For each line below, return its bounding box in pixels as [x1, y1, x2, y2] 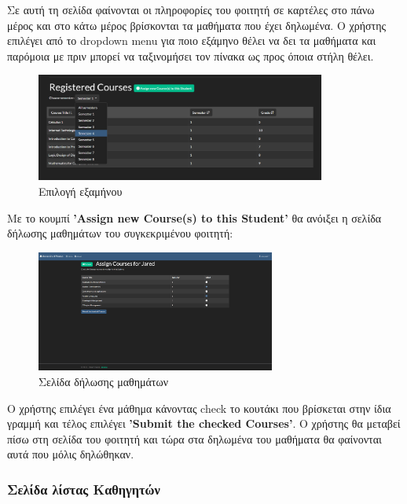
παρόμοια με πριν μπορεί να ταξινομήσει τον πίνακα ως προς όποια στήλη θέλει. [7, 47, 374, 64]
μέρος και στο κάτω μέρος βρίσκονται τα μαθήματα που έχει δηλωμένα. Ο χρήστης [7, 17, 386, 33]
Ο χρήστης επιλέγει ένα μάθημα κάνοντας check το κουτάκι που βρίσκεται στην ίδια [7, 399, 391, 416]
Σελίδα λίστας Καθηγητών [7, 479, 160, 498]
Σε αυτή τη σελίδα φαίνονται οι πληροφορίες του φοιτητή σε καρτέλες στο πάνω [7, 2, 375, 17]
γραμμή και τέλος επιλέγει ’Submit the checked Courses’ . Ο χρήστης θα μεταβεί [7, 415, 401, 432]
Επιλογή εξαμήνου [38, 183, 123, 200]
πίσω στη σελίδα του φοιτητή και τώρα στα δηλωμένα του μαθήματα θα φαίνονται [7, 430, 382, 447]
